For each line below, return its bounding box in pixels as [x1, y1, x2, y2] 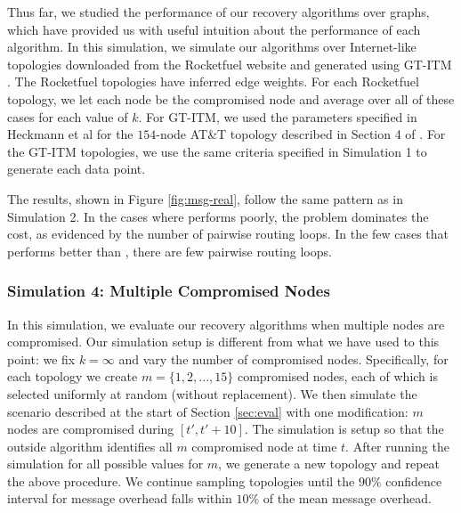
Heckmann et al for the [7, 125, 133, 143]
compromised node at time [191, 436, 337, 455]
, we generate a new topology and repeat [218, 454, 441, 473]
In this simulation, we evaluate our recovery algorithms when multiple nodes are [7, 314, 445, 333]
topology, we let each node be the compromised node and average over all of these [7, 89, 455, 108]
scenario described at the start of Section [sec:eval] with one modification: [7, 402, 408, 420]
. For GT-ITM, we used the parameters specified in [138, 107, 417, 126]
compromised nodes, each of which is [237, 367, 438, 386]
